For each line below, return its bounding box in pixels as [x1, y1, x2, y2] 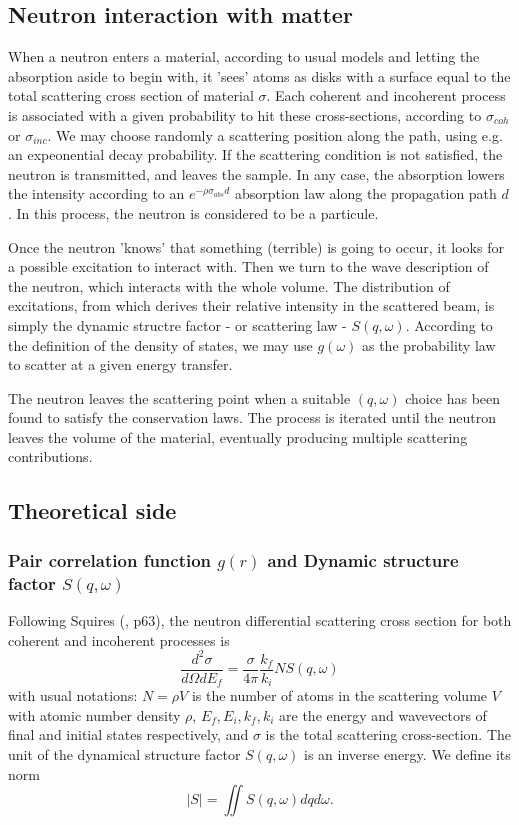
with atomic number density [8, 704, 181, 725]
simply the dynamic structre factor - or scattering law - [8, 314, 347, 335]
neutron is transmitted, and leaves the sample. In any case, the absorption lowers [8, 163, 505, 184]
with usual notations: [8, 685, 138, 706]
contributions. [8, 446, 93, 467]
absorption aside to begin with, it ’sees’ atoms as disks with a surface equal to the [8, 65, 511, 86]
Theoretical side [8, 495, 177, 526]
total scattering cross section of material [8, 85, 254, 106]
